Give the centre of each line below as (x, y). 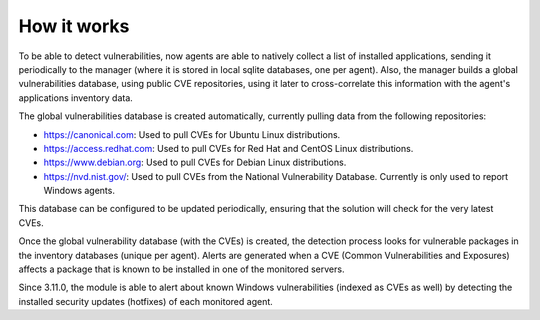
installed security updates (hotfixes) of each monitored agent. (146, 301)
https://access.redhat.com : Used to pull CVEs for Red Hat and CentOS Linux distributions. (228, 148)
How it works (74, 26)
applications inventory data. (76, 97)
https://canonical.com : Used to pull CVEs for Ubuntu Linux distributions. (192, 134)
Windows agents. (79, 191)
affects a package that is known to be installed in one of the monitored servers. (181, 269)
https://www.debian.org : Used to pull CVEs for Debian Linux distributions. (195, 162)
